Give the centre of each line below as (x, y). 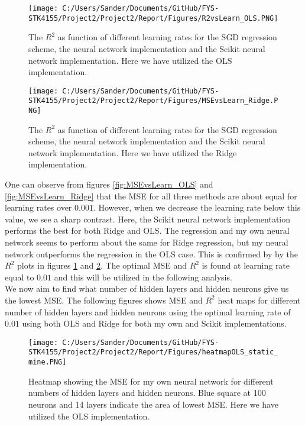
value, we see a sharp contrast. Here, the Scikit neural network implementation (147, 219)
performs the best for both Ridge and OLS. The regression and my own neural (147, 230)
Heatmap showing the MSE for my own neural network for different (151, 381)
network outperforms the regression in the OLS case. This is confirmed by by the (151, 254)
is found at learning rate (246, 265)
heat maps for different (259, 300)
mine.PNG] (48, 362)
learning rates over (38, 207)
